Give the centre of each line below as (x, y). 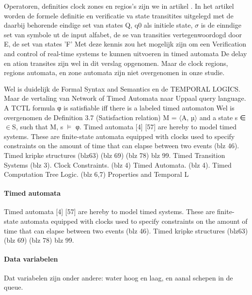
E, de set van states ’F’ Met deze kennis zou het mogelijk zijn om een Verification (125, 44)
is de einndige (221, 25)
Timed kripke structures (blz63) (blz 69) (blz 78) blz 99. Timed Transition (115, 155)
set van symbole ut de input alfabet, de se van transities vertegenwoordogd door (123, 34)
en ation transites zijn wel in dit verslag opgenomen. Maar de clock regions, (116, 63)
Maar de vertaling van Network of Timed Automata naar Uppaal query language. (125, 98)
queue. (14, 287)
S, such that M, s (38, 127)
